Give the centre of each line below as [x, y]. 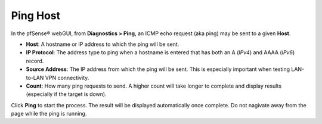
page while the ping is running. [49, 114]
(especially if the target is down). [66, 94]
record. [35, 61]
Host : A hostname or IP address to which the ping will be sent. [103, 44]
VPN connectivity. [67, 77]
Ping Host [36, 15]
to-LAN [35, 77]
